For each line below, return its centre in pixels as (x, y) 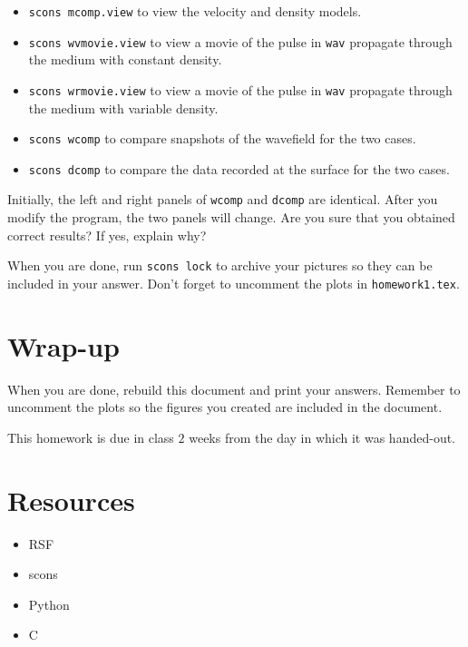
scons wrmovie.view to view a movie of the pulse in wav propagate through (240, 89)
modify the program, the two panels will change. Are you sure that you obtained (231, 217)
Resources (71, 500)
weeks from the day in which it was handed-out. (322, 437)
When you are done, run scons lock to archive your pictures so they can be (220, 265)
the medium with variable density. (123, 108)
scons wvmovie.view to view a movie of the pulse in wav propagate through (240, 41)
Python (49, 604)
